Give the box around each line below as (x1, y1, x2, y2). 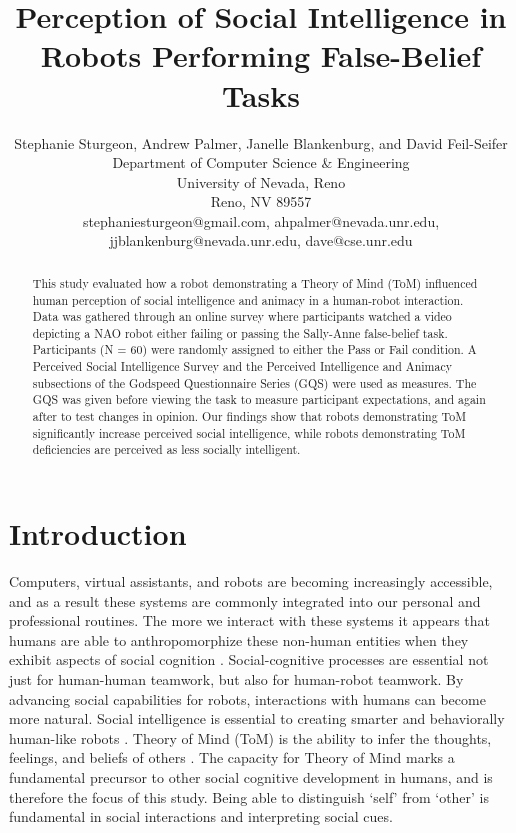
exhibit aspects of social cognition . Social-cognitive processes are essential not (9, 649, 489, 670)
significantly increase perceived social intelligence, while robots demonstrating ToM (32, 424, 466, 441)
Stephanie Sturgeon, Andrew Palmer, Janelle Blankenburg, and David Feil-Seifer (14, 132, 508, 153)
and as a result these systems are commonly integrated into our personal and (9, 590, 481, 611)
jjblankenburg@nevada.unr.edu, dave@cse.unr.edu (109, 230, 413, 251)
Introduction (9, 513, 187, 554)
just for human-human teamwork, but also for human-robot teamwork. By (9, 668, 464, 689)
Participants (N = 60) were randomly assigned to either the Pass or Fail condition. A (32, 341, 477, 358)
